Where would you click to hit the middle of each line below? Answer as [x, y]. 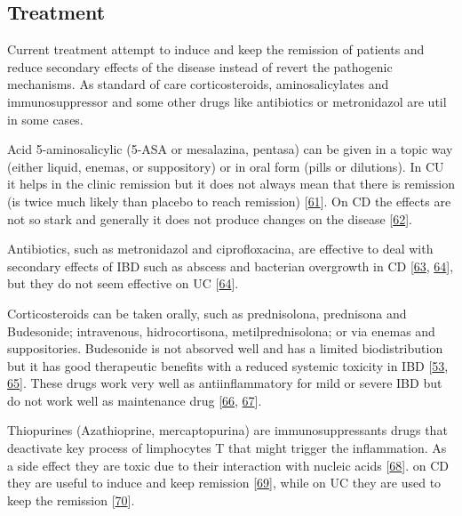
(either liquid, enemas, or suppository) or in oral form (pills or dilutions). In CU [226, 166]
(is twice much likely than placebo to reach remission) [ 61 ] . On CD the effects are [229, 201]
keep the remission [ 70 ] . [71, 500]
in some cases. [45, 119]
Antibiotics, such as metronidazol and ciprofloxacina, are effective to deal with [220, 249]
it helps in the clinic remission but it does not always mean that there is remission [231, 184]
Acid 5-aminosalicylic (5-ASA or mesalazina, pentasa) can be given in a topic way [230, 149]
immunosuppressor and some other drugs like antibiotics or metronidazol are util [227, 101]
